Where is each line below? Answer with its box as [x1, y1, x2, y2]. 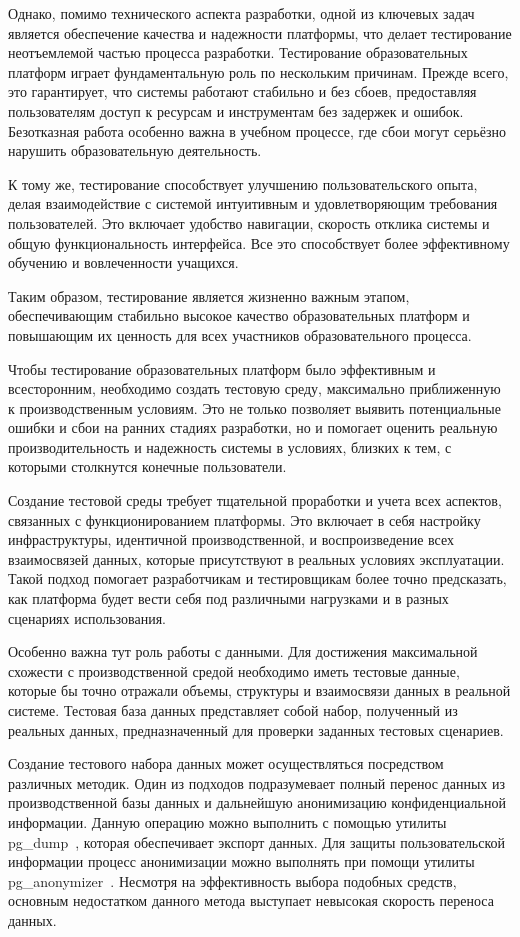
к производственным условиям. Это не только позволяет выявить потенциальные [8, 397, 501, 418]
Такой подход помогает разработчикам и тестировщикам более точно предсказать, [8, 568, 507, 589]
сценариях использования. [8, 607, 167, 628]
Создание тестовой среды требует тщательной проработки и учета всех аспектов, [8, 490, 502, 511]
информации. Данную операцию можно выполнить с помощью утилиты [8, 811, 447, 832]
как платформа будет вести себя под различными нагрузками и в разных [8, 588, 449, 609]
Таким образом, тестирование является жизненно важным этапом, [8, 285, 410, 306]
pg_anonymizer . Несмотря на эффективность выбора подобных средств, [8, 870, 457, 891]
